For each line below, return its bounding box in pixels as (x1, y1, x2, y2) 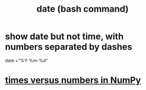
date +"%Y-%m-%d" (5, 57, 48, 63)
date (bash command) (36, 3, 129, 15)
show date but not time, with (5, 31, 124, 42)
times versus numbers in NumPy (5, 75, 141, 86)
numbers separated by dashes (5, 42, 133, 52)
